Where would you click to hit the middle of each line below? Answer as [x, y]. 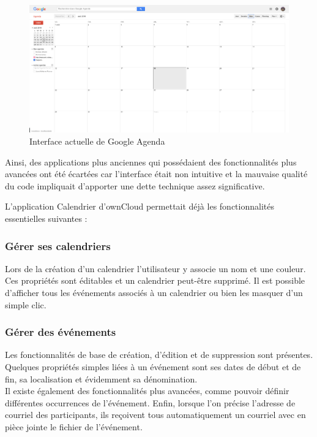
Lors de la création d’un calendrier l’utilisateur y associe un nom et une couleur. [155, 268]
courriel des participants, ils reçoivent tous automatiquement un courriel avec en [155, 415]
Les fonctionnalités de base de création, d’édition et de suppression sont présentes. [159, 355]
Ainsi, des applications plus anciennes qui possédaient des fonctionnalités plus [151, 161]
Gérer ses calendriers [58, 245]
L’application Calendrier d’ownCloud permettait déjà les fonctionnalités [140, 206]
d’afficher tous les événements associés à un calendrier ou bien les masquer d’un [154, 293]
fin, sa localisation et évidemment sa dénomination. [101, 378]
